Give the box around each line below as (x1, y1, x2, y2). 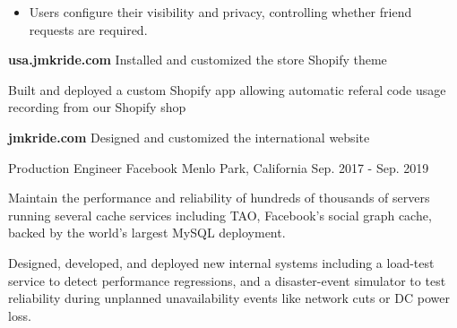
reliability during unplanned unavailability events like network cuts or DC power (8, 289, 450, 307)
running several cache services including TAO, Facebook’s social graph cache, (8, 205, 432, 224)
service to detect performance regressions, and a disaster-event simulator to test (8, 271, 446, 289)
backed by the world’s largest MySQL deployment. (8, 223, 286, 242)
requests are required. (29, 20, 148, 39)
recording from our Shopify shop (8, 98, 186, 117)
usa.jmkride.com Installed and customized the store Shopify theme (8, 50, 387, 69)
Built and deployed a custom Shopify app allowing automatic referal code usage (8, 80, 446, 99)
